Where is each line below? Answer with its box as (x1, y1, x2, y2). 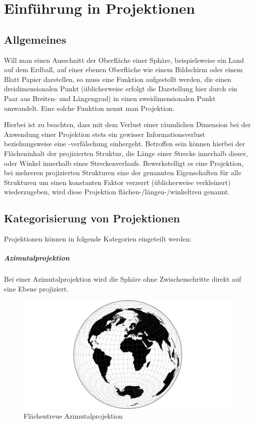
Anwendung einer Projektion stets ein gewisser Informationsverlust (4, 129, 205, 139)
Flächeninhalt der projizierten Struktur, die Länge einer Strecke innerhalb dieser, (4, 148, 248, 158)
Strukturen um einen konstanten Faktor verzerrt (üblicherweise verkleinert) (4, 177, 231, 187)
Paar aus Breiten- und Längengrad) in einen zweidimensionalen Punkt (4, 93, 216, 103)
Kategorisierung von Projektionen (4, 211, 180, 226)
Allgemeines (4, 31, 66, 47)
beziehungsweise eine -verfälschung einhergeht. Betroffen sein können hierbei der (4, 138, 245, 149)
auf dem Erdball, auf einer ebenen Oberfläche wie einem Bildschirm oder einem (4, 64, 243, 75)
